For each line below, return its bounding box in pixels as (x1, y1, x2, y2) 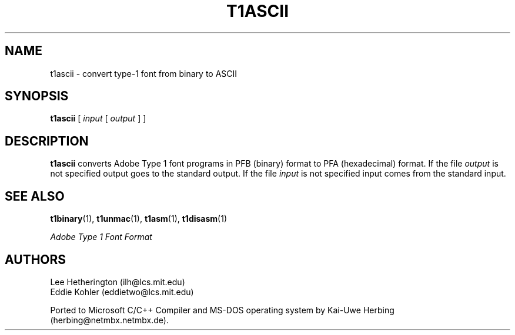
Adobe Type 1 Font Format (50, 232, 152, 242)
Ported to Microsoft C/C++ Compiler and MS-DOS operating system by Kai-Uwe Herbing (50, 304, 394, 315)
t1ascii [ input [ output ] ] (50, 113, 146, 124)
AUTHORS (5, 252, 66, 267)
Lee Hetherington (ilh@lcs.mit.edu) (50, 276, 185, 287)
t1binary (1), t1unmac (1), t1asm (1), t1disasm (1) (50, 214, 228, 224)
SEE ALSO (5, 188, 65, 204)
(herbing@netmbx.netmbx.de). (50, 314, 169, 325)
